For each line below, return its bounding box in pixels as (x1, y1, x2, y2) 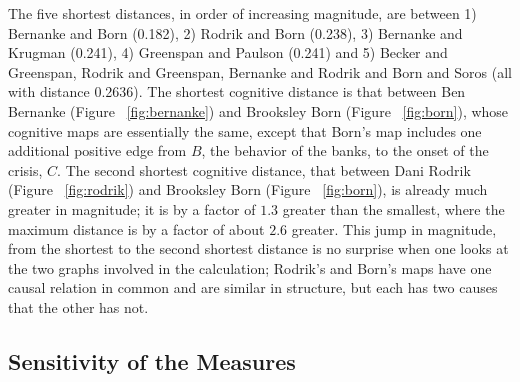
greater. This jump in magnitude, (291, 218, 497, 239)
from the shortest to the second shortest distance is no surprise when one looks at (8, 238, 509, 259)
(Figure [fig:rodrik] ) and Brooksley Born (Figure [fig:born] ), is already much (8, 179, 488, 200)
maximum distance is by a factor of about (8, 218, 265, 239)
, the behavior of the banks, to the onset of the (201, 140, 489, 161)
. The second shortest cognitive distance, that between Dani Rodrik (57, 159, 471, 180)
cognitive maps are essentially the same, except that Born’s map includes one (8, 120, 482, 141)
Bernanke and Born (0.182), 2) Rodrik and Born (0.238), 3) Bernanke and (8, 22, 463, 43)
